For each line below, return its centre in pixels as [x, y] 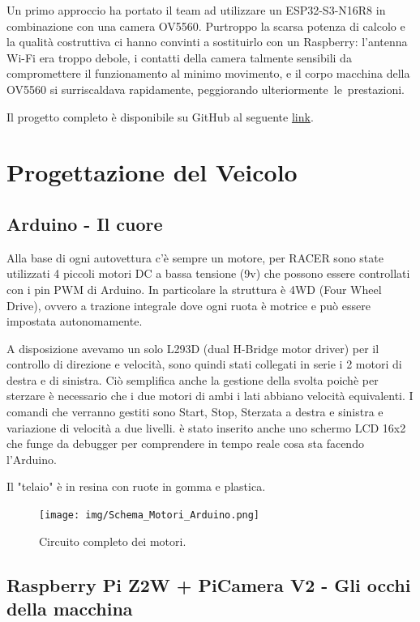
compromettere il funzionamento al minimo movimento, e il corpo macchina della [208, 73]
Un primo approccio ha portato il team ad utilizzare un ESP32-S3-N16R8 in [196, 10]
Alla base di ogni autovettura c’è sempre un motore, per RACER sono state [195, 257]
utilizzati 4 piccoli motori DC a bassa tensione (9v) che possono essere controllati [208, 273]
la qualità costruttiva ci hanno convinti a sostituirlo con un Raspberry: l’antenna [207, 42]
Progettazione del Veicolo [152, 172]
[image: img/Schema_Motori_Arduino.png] [150, 515]
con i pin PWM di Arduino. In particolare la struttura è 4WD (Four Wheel [194, 289]
